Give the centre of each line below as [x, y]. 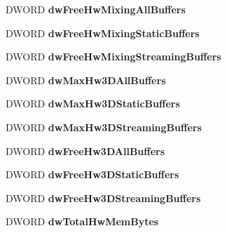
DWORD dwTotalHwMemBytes [82, 221]
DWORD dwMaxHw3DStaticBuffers [93, 104]
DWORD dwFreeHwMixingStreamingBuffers [113, 56]
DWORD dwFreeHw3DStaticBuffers [92, 174]
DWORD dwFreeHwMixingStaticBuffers [103, 33]
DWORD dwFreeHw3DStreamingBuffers [103, 198]
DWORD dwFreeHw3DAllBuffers [85, 151]
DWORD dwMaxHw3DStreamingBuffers [104, 127]
